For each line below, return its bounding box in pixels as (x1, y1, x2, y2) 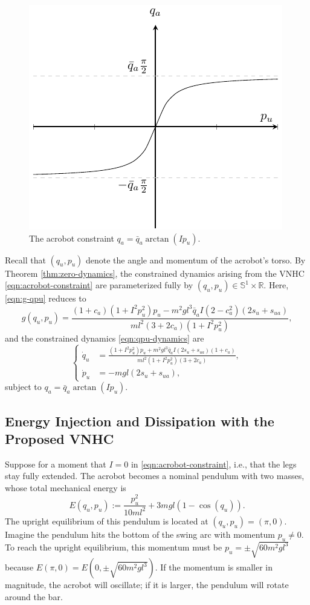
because (5, 561, 34, 574)
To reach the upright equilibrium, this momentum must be (5, 540, 222, 553)
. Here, (263, 279, 289, 291)
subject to (5, 380, 42, 393)
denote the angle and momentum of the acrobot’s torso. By (85, 253, 306, 266)
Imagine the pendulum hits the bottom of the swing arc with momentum (5, 527, 276, 540)
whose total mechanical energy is (5, 481, 126, 494)
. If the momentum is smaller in (155, 561, 273, 574)
